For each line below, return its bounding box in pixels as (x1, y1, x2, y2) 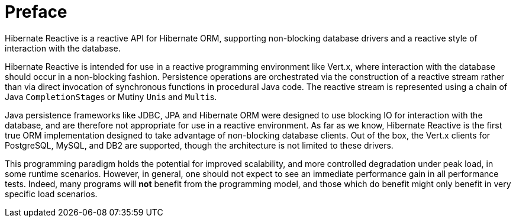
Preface (5, 2, 67, 22)
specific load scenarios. (5, 188, 98, 199)
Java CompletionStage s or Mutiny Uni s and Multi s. (5, 91, 217, 102)
